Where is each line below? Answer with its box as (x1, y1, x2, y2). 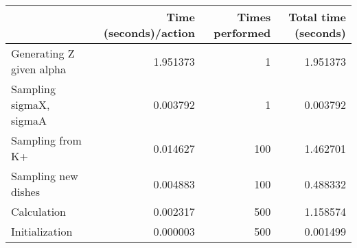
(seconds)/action (103, 25, 195, 40)
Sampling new (11, 168, 78, 184)
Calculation (11, 203, 67, 219)
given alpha (11, 61, 67, 77)
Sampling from (11, 132, 82, 148)
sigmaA (11, 112, 47, 128)
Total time (288, 9, 346, 25)
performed (214, 25, 271, 40)
